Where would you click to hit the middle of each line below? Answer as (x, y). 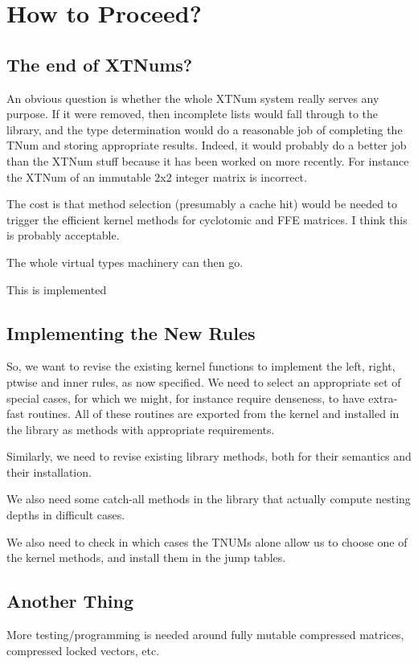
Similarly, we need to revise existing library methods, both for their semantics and (209, 456)
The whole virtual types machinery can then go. (125, 262)
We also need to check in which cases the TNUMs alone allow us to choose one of (207, 541)
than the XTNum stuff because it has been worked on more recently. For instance (208, 160)
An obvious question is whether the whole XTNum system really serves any (193, 98)
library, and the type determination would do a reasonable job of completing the (205, 129)
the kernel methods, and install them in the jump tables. (146, 557)
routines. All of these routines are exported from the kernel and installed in (213, 414)
